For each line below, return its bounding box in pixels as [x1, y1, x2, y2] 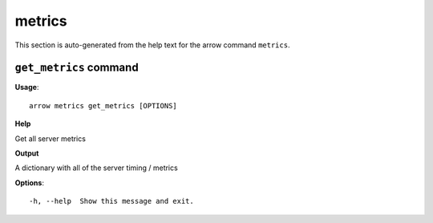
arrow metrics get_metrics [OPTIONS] [29, 101, 178, 110]
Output [14, 148, 39, 158]
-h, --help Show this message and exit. [29, 197, 194, 206]
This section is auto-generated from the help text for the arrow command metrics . [14, 40, 290, 50]
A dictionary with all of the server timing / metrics [14, 163, 178, 172]
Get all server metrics [14, 133, 86, 144]
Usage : [14, 83, 39, 92]
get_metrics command [14, 61, 140, 75]
